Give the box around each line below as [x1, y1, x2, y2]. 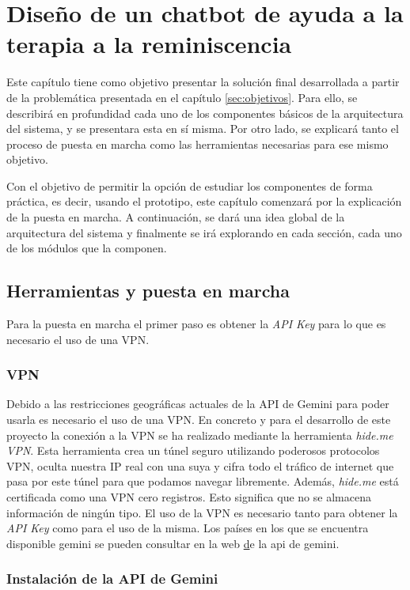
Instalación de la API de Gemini [6, 569, 218, 588]
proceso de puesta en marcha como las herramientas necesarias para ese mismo [6, 135, 389, 152]
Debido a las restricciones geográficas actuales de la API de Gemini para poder [6, 395, 389, 412]
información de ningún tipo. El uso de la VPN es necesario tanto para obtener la [6, 504, 398, 520]
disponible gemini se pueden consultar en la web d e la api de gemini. [6, 535, 340, 551]
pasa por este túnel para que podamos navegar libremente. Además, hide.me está [6, 473, 399, 490]
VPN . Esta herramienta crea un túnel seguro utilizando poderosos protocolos [6, 442, 380, 459]
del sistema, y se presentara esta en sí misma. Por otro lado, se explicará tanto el [6, 120, 399, 137]
